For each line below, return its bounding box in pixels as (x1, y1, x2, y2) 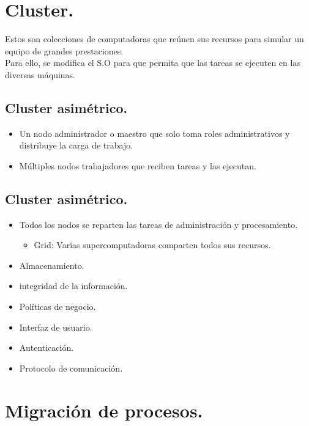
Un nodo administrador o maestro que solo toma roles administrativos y (19, 127, 290, 139)
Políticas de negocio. (19, 300, 96, 313)
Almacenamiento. (19, 259, 84, 271)
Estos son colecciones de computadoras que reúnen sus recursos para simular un (5, 32, 304, 45)
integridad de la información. (19, 279, 128, 292)
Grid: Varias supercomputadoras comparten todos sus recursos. (34, 238, 271, 251)
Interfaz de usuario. (19, 320, 92, 333)
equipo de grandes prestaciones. (5, 44, 124, 57)
